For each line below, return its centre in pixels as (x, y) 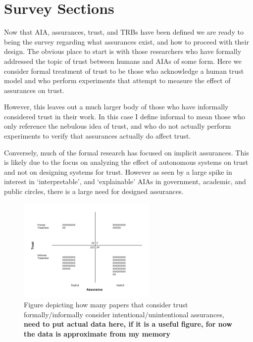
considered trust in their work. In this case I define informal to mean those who (125, 116)
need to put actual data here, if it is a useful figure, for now (128, 324)
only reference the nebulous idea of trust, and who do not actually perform (118, 126)
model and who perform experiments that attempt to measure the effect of (117, 80)
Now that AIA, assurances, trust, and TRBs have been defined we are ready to (124, 32)
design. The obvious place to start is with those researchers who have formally (123, 51)
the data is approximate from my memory (97, 333)
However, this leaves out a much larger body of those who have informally (116, 107)
